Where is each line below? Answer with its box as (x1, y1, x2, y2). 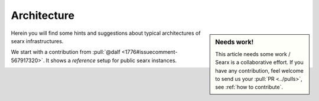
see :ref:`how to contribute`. (215, 83, 284, 91)
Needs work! (215, 38, 254, 46)
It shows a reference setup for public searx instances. (45, 57, 177, 64)
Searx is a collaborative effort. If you (215, 59, 304, 66)
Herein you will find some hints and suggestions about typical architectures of (11, 30, 201, 37)
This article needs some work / (215, 50, 291, 57)
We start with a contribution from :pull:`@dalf (11, 48, 121, 56)
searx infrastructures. (11, 37, 64, 44)
